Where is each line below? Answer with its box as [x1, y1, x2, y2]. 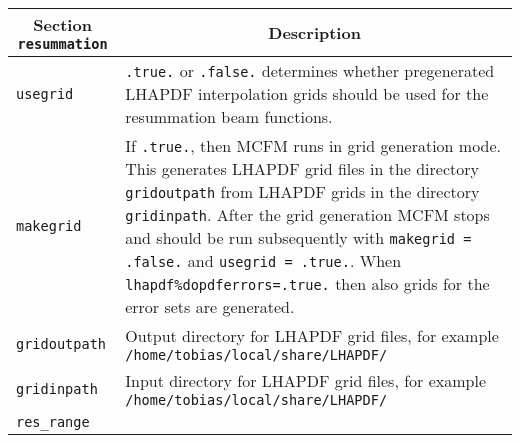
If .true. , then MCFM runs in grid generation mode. [125, 134, 502, 157]
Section [33, 13, 92, 36]
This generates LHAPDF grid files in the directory [125, 157, 479, 180]
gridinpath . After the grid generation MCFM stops [125, 203, 490, 226]
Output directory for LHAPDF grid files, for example [125, 324, 499, 347]
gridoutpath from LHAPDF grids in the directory [125, 180, 480, 203]
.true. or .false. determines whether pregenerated [125, 59, 495, 82]
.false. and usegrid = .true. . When [125, 249, 402, 272]
